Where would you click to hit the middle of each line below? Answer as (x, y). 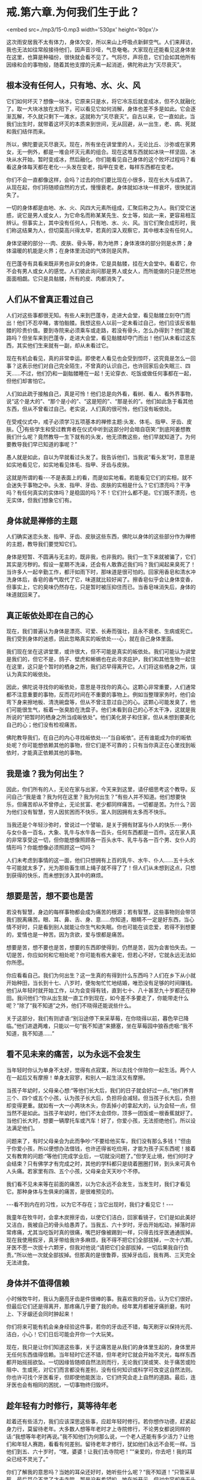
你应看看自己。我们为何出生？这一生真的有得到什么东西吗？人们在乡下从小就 (101, 975)
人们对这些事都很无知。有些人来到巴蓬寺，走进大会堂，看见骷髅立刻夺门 (96, 315)
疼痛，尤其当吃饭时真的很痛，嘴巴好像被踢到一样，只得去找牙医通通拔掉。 (103, 1232)
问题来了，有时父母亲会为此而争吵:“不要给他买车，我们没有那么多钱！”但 (96, 1141)
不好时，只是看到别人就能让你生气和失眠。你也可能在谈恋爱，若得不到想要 (103, 927)
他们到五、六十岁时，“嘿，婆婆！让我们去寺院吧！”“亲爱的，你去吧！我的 (97, 1452)
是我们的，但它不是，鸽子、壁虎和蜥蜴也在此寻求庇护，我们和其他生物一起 (98, 659)
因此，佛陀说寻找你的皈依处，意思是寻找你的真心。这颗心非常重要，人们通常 (101, 687)
